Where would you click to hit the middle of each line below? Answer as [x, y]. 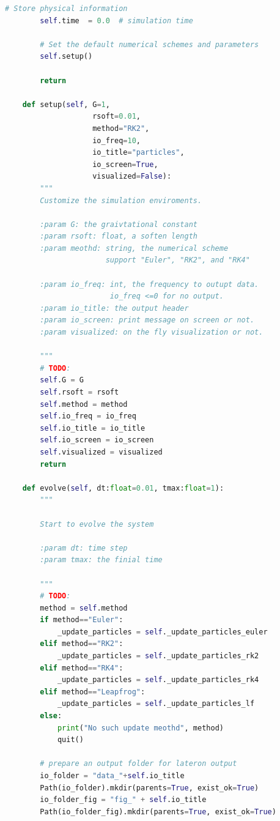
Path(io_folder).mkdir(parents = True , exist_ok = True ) [149, 788]
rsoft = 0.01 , [116, 117]
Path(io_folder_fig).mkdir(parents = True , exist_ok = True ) [158, 812]
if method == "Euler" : [82, 620]
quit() [70, 740]
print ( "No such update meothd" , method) [140, 728]
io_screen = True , [125, 164]
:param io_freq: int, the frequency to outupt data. [149, 284]
